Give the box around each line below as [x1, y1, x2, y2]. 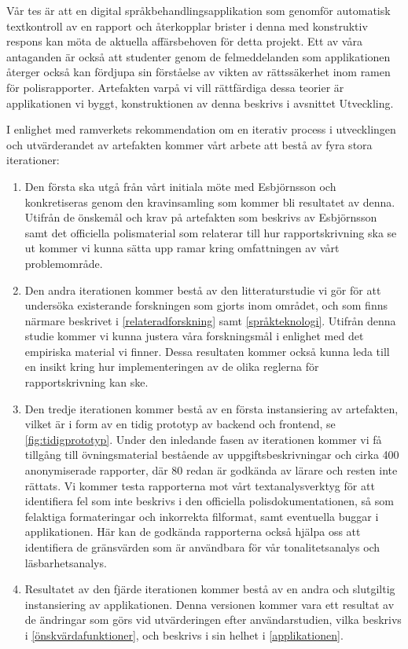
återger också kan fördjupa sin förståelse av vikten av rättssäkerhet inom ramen [6, 64, 391, 80]
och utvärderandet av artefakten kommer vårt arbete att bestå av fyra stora [6, 136, 373, 152]
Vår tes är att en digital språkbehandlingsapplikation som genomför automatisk [6, 2, 391, 18]
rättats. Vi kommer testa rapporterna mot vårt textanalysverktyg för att [24, 477, 375, 493]
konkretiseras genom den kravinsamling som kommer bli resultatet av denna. [24, 193, 395, 210]
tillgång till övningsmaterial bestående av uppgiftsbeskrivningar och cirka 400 [24, 446, 399, 463]
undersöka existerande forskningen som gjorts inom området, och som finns [24, 297, 388, 313]
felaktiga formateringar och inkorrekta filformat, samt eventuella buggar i [24, 508, 379, 524]
